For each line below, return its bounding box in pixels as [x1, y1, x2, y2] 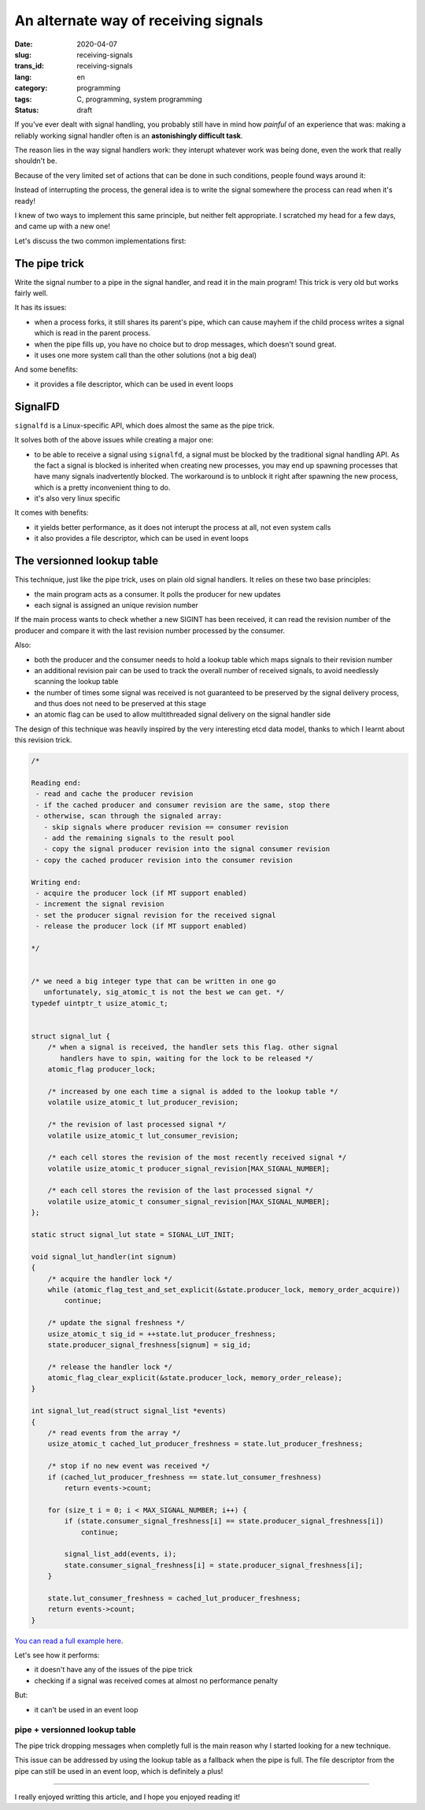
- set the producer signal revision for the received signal [35, 910, 276, 920]
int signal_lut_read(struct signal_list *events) [31, 1406, 227, 1416]
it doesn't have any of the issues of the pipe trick [34, 1665, 193, 1675]
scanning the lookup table [34, 677, 119, 687]
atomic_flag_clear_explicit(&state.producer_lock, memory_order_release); [47, 1374, 342, 1382]
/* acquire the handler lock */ [47, 1274, 173, 1283]
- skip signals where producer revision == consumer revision [43, 823, 289, 831]
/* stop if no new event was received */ [47, 1461, 210, 1471]
